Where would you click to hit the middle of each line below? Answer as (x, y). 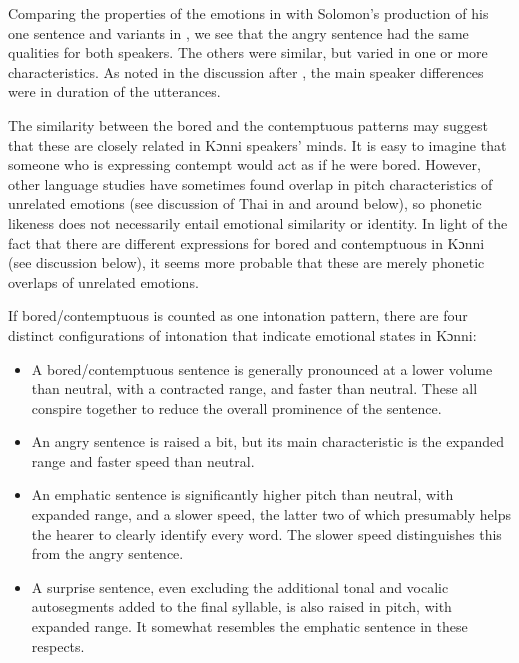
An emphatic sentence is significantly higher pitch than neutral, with (242, 494)
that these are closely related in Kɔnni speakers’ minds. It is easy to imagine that (257, 144)
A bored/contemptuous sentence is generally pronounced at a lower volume (262, 368)
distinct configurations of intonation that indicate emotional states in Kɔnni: (242, 334)
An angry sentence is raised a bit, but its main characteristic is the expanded (268, 441)
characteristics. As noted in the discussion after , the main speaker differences (246, 71)
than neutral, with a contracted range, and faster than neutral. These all (254, 388)
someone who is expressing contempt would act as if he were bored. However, (244, 164)
